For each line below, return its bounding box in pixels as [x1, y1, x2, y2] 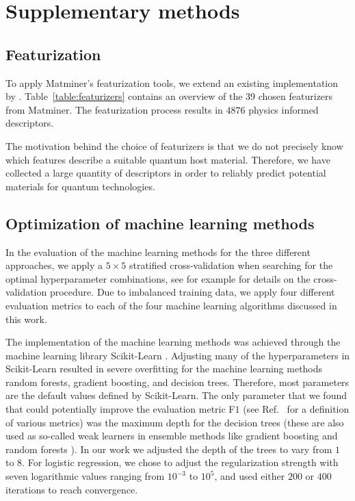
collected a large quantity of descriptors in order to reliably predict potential [5, 166, 326, 180]
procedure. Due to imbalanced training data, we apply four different [49, 285, 335, 299]
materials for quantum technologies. [5, 179, 155, 193]
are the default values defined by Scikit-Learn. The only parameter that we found [5, 388, 347, 402]
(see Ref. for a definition [243, 402, 350, 416]
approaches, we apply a [5, 258, 103, 272]
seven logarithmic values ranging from [5, 469, 165, 483]
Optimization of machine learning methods [5, 212, 315, 233]
